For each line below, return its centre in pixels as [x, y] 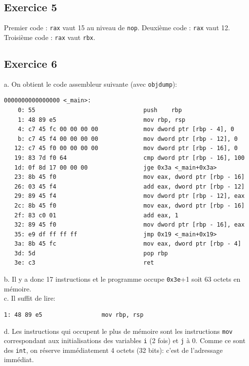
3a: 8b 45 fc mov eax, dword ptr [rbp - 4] [128, 244]
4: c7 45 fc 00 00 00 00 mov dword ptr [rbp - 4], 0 [126, 129]
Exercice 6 [30, 63]
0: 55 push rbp [100, 110]
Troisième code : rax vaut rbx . [50, 37]
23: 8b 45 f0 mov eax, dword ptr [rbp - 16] [129, 177]
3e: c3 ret [84, 263]
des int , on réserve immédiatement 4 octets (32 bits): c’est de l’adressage [114, 350]
